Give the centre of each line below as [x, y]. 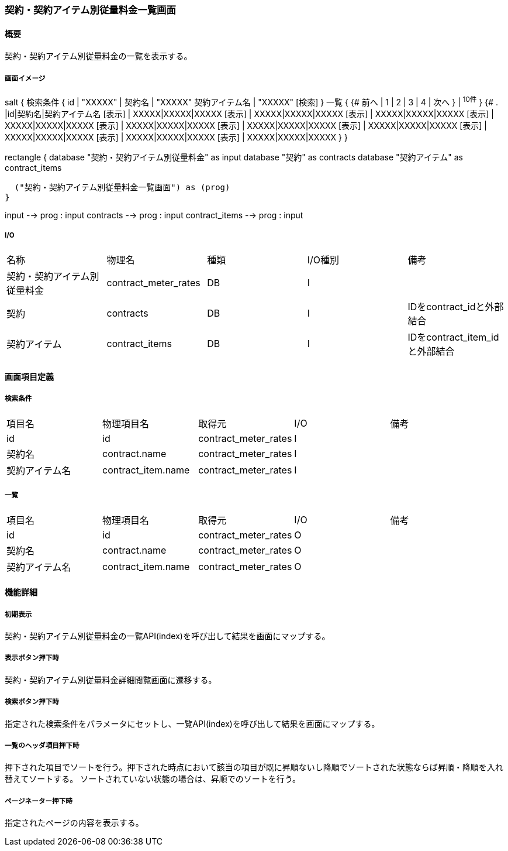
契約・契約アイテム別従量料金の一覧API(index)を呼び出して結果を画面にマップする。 [167, 636]
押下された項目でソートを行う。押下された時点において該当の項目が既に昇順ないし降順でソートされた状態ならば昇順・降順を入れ [254, 767]
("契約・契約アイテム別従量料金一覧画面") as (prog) [122, 187]
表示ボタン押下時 [32, 658]
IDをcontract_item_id [453, 337]
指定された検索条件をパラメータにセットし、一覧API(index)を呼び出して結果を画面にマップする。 [192, 723]
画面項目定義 [29, 377]
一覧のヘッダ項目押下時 [42, 745]
